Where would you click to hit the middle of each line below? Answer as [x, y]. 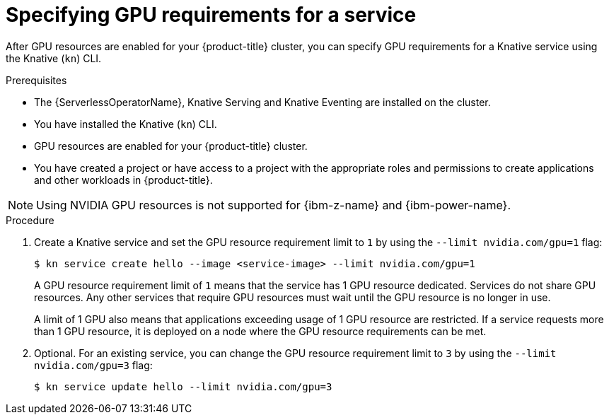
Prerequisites [36, 80]
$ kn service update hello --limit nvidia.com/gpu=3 [183, 386]
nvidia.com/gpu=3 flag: [93, 365]
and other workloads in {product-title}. [123, 180]
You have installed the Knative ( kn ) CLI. [126, 124]
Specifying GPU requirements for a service [211, 15]
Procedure [30, 220]
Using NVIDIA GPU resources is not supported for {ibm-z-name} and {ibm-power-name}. [273, 205]
